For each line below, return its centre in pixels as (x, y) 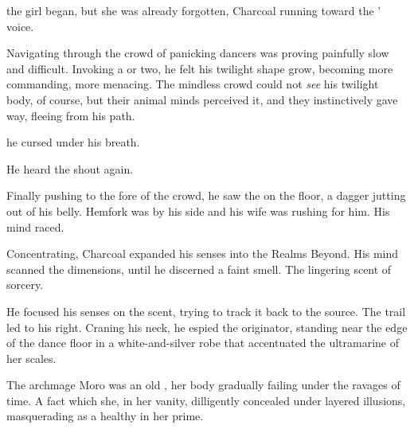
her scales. (31, 358)
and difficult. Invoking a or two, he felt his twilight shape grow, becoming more (200, 68)
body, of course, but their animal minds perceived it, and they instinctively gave (202, 99)
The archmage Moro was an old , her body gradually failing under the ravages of (203, 385)
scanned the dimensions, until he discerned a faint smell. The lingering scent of (199, 269)
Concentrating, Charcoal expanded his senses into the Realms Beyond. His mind (203, 253)
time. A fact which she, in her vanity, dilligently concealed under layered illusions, (206, 400)
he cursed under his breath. (73, 142)
